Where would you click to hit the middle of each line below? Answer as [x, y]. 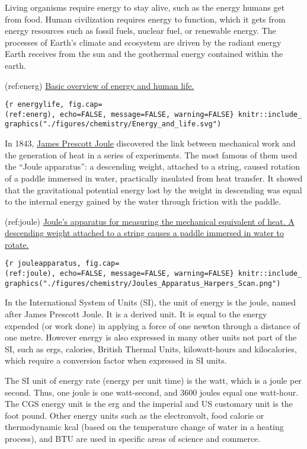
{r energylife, [35, 105]
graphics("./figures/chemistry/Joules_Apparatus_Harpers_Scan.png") [143, 283]
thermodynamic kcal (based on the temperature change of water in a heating [144, 427]
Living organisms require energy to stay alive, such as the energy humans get [145, 7]
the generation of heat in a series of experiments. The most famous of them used [151, 155]
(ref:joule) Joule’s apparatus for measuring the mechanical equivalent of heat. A [150, 221]
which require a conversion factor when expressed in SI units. [116, 360]
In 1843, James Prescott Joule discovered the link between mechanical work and [150, 143]
